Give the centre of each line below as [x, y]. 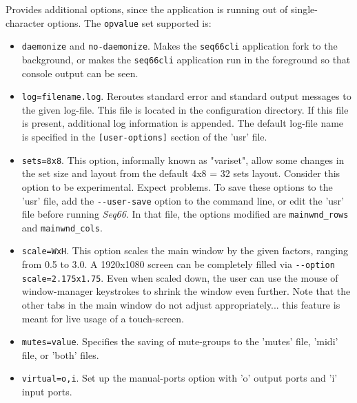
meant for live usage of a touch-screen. [103, 318]
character [25, 22]
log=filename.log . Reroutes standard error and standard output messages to [186, 96]
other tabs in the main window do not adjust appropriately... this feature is [181, 305]
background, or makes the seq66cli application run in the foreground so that [186, 59]
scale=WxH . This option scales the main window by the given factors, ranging [185, 250]
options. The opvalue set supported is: [130, 22]
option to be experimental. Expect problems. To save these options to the [177, 186]
